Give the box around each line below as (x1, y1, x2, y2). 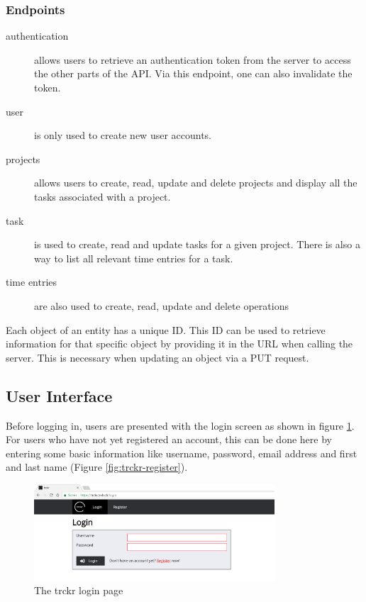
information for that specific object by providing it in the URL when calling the (6, 336, 353, 351)
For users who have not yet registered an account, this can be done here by (6, 432, 332, 447)
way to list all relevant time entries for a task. (34, 250, 233, 265)
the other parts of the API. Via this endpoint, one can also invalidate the (34, 66, 353, 81)
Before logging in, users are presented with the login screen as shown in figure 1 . (6, 418, 355, 433)
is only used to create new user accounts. (34, 128, 212, 143)
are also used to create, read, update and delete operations (34, 298, 289, 313)
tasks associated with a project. (34, 189, 171, 204)
